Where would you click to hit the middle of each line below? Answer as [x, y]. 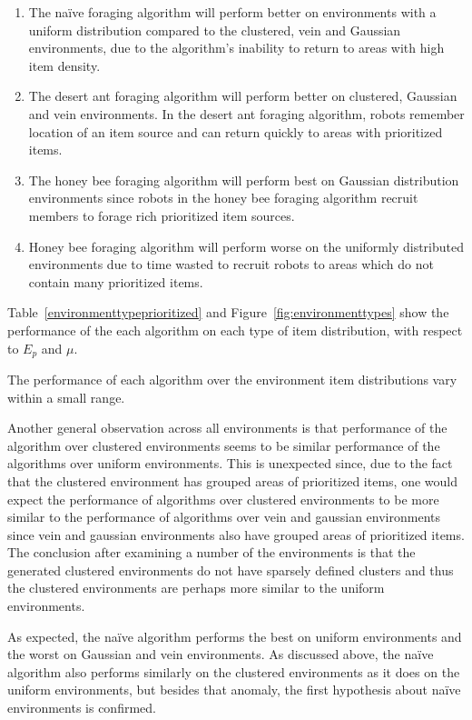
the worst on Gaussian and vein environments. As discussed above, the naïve [221, 654]
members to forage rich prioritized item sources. [162, 215]
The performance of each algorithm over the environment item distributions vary [232, 379]
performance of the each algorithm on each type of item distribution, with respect [235, 330]
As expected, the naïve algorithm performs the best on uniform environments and [235, 636]
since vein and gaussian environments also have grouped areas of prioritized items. [236, 534]
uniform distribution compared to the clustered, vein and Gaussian [215, 30]
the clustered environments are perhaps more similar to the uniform [196, 588]
